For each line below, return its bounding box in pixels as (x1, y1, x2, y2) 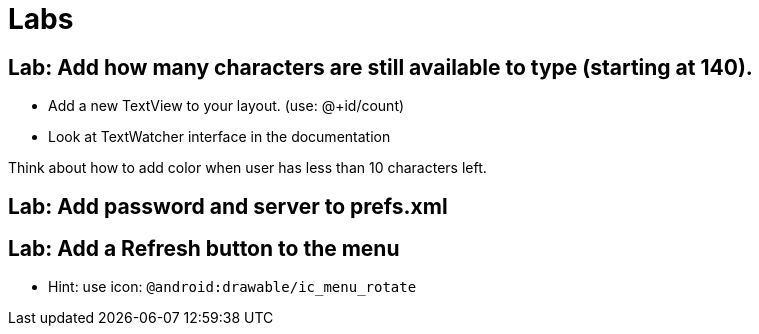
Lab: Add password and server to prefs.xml (8, 193, 448, 219)
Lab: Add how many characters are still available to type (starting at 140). (8, 54, 753, 80)
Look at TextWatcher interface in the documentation (48, 128, 391, 146)
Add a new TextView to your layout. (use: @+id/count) (48, 97, 405, 115)
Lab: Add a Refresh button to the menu (8, 236, 400, 262)
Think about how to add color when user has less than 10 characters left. (8, 159, 487, 177)
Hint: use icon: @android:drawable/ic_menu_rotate (48, 278, 417, 296)
